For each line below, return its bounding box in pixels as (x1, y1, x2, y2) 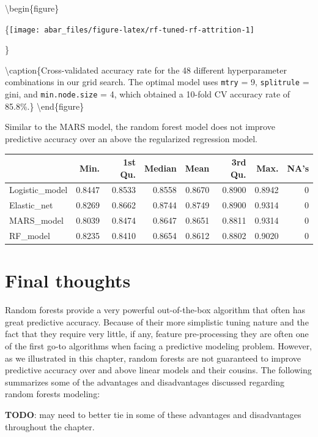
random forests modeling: (5, 387, 100, 400)
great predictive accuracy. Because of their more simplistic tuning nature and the (5, 315, 309, 328)
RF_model (9, 229, 50, 241)
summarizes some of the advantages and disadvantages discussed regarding (5, 375, 284, 388)
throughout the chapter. (5, 420, 95, 433)
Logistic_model (9, 183, 68, 196)
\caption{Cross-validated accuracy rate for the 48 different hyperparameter (5, 63, 287, 76)
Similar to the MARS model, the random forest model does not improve (5, 120, 275, 133)
